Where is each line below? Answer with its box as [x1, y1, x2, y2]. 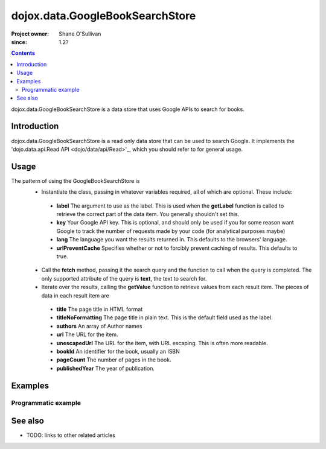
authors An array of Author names [56, 322, 142, 330]
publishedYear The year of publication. [56, 365, 155, 372]
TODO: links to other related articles [26, 431, 116, 439]
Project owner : [11, 30, 50, 37]
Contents [11, 49, 36, 57]
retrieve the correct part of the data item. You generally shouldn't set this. [56, 211, 240, 218]
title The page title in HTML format [56, 305, 143, 313]
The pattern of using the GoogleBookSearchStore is [11, 177, 140, 184]
